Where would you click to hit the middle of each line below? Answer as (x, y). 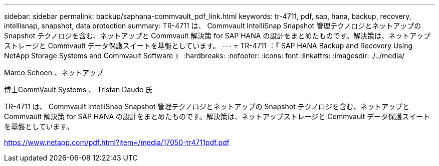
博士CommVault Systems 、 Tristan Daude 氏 (78, 89)
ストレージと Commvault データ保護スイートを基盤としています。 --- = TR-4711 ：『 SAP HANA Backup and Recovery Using (208, 46)
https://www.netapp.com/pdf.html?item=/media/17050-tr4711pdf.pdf (117, 142)
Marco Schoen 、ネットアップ (54, 73)
